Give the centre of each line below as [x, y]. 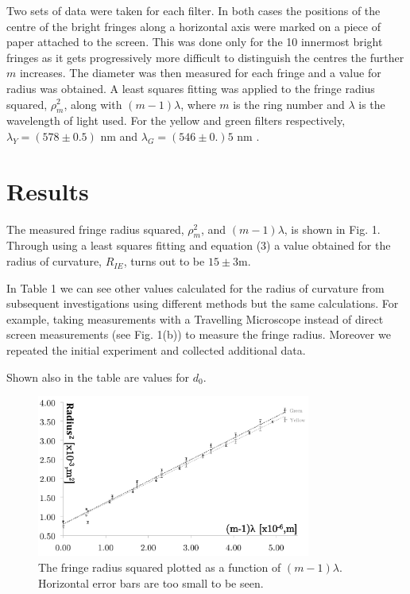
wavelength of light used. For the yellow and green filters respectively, [176, 120]
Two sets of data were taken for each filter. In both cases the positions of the [193, 10]
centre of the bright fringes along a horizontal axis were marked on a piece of [193, 26]
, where [198, 104]
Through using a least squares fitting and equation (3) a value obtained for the [199, 245]
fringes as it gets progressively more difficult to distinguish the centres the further [205, 57]
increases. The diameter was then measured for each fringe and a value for [200, 73]
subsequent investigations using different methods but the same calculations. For [203, 303]
